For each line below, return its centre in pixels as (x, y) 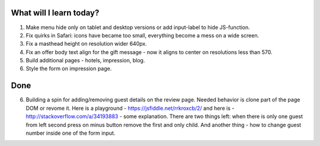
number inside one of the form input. (71, 133)
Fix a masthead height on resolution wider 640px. (87, 44)
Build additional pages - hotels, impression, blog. (85, 61)
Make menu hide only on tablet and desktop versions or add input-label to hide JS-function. (138, 27)
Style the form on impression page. (69, 69)
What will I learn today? (55, 13)
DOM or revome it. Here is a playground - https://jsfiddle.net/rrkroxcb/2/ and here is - (130, 108)
